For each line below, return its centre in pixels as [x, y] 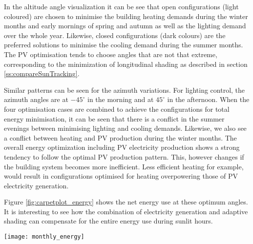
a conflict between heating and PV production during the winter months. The [120, 137]
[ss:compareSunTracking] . [42, 73]
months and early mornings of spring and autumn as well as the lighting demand [125, 26]
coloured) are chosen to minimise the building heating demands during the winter [126, 16]
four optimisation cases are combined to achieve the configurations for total [117, 109]
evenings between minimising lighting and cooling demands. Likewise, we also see [125, 128]
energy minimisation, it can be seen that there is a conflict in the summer [114, 118]
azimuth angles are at [36, 99]
